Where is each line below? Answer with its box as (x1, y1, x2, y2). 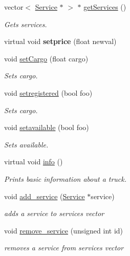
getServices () (83, 2, 126, 12)
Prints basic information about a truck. (4, 173, 127, 184)
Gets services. (4, 18, 47, 29)
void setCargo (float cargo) (4, 53, 89, 63)
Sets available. (4, 139, 49, 150)
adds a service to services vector (4, 208, 104, 219)
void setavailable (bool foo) (4, 122, 89, 133)
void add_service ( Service (4, 190, 85, 201)
